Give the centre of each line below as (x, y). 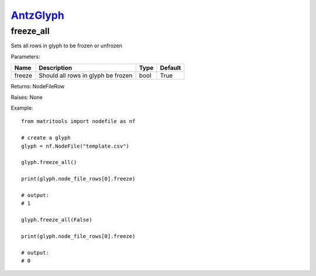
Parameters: (25, 56)
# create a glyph (46, 138)
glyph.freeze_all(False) (57, 220)
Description (56, 68)
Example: (22, 108)
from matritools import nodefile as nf (78, 121)
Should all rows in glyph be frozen (86, 76)
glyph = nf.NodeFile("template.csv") (75, 146)
